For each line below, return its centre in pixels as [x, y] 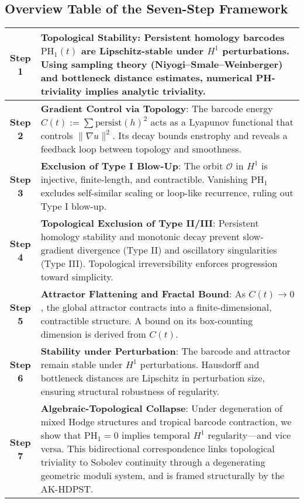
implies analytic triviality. [145, 91]
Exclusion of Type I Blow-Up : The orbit [132, 166]
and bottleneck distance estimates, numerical [146, 78]
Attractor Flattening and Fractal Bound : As [143, 294]
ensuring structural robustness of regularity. [130, 391]
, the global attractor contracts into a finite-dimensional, [156, 307]
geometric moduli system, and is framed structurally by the [163, 476]
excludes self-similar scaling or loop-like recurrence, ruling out [167, 193]
